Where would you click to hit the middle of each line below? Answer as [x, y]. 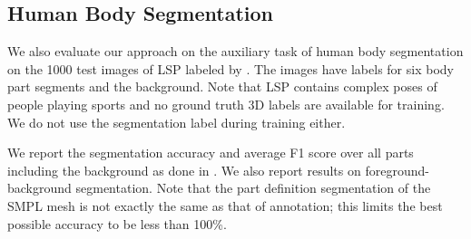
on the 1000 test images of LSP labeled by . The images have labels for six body [231, 68]
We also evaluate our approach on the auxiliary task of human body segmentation [235, 51]
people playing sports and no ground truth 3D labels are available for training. [226, 104]
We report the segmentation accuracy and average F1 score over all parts [211, 153]
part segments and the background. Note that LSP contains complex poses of [222, 86]
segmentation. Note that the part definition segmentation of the [253, 188]
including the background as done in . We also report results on [184, 170]
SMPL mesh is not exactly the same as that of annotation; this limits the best [225, 205]
